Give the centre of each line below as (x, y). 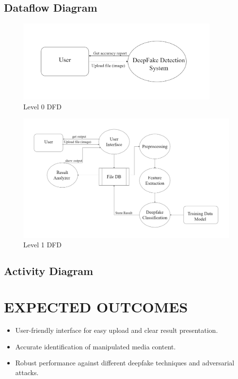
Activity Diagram (49, 271)
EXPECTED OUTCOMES (96, 307)
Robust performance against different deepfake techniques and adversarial (125, 363)
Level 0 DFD (42, 106)
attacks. (27, 372)
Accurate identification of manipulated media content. (95, 346)
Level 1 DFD (42, 245)
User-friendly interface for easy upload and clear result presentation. (117, 330)
